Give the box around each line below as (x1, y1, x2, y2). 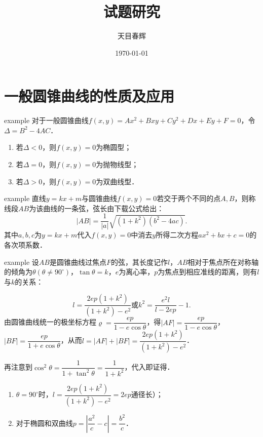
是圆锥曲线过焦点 (49, 256, 106, 267)
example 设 (4, 256, 39, 267)
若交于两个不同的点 (157, 193, 221, 204)
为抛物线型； (96, 159, 139, 170)
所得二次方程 (156, 229, 199, 240)
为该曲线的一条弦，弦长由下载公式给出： (29, 203, 164, 213)
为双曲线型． (96, 176, 139, 186)
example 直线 (4, 193, 46, 204)
